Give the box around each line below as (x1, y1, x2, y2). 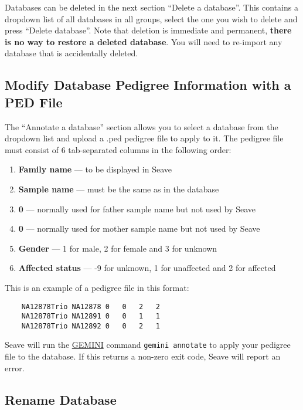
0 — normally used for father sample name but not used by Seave (18, 202, 256, 215)
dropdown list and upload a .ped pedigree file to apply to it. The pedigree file (5, 132, 284, 144)
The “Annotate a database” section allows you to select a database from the (5, 120, 278, 133)
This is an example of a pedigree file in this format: (5, 281, 189, 293)
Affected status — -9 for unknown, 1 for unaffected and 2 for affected (18, 262, 276, 274)
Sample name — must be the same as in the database (18, 182, 219, 195)
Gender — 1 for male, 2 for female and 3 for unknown (18, 242, 217, 254)
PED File (5, 93, 63, 111)
